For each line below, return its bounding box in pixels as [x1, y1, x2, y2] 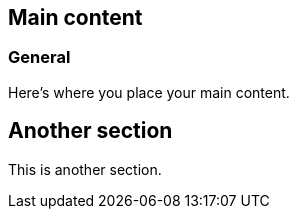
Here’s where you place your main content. [8, 83, 290, 101]
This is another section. [8, 160, 162, 178]
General [8, 47, 71, 68]
